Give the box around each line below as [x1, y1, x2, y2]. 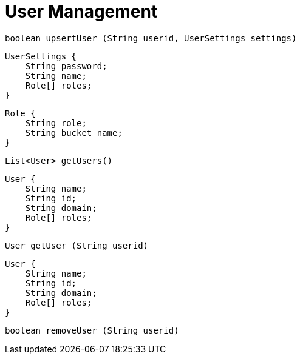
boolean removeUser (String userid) [5, 325, 179, 335]
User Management [5, 1, 158, 22]
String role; [25, 118, 87, 128]
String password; [25, 61, 107, 71]
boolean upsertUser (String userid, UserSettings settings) [5, 33, 297, 43]
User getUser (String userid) [5, 240, 149, 250]
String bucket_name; [25, 127, 123, 138]
